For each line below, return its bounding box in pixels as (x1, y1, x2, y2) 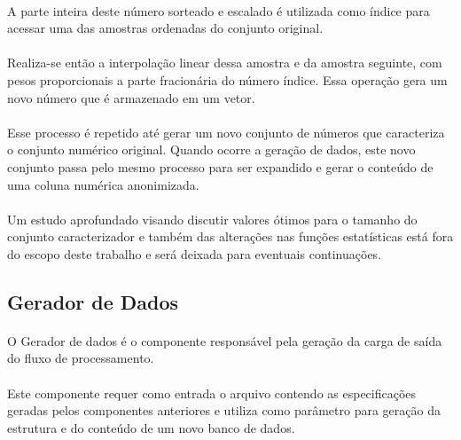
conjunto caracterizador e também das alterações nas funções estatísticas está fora (7, 227, 454, 246)
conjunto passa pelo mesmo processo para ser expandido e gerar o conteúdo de (7, 157, 434, 176)
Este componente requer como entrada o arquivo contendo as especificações (7, 383, 417, 402)
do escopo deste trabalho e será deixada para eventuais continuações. (7, 244, 382, 263)
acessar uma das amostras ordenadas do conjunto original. (7, 19, 324, 37)
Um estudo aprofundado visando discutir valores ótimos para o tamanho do (7, 209, 418, 228)
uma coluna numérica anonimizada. (7, 175, 199, 193)
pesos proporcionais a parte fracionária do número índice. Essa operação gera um (7, 70, 448, 89)
